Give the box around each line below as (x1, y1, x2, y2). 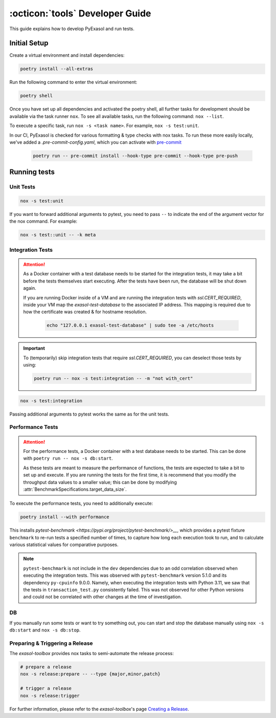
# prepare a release (20, 664, 72, 670)
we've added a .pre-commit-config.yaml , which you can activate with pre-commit (9, 139, 182, 145)
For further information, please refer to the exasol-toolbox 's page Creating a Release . (9, 706, 189, 712)
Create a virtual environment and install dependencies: (9, 52, 125, 58)
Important (23, 345, 45, 352)
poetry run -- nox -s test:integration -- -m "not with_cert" (34, 376, 193, 381)
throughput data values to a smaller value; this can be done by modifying (23, 479, 177, 485)
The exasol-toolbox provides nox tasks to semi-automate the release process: (9, 650, 174, 657)
